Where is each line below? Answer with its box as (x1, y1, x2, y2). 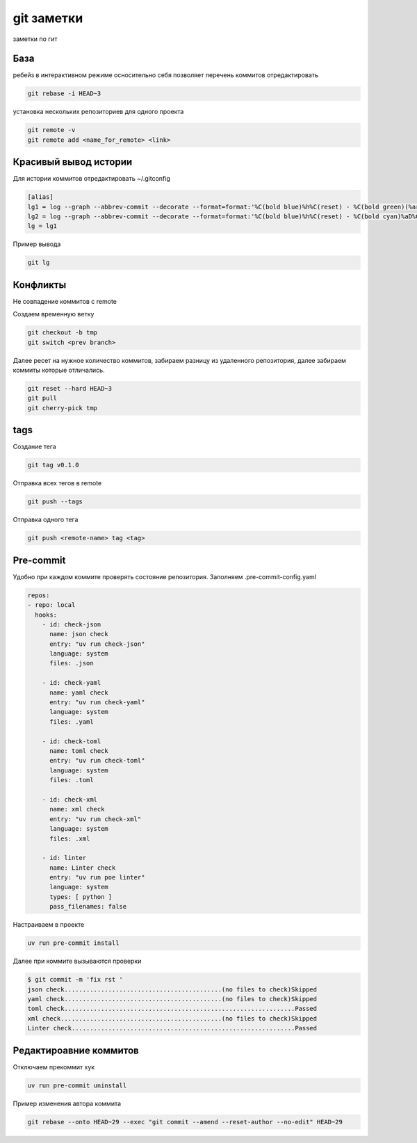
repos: (27, 591, 50, 599)
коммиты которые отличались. (13, 366, 105, 375)
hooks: (35, 610, 58, 619)
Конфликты (13, 279, 67, 291)
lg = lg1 (27, 222, 58, 230)
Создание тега (13, 442, 57, 451)
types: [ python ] (49, 893, 113, 900)
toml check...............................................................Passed (27, 1005, 318, 1013)
